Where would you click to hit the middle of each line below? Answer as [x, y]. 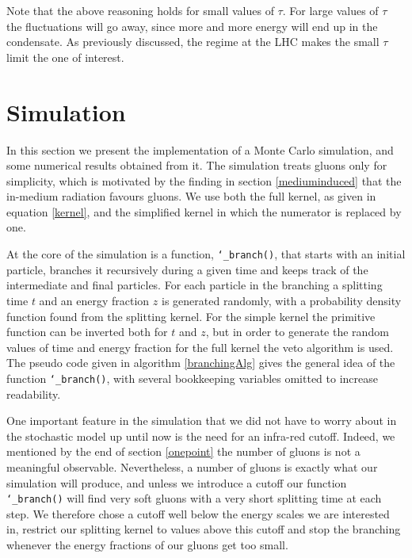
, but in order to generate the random [297, 332]
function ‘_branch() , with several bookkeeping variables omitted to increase [193, 378]
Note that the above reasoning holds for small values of [140, 10]
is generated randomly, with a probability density [282, 300]
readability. [34, 394]
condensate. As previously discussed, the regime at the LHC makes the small [193, 42]
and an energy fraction [94, 300]
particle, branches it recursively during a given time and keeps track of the [187, 269]
